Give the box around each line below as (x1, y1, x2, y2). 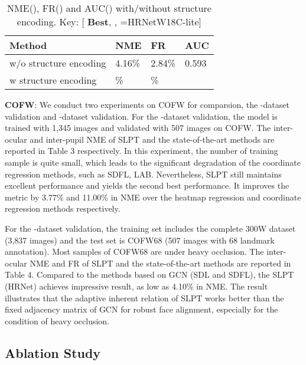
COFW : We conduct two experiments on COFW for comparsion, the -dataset (5, 98, 289, 110)
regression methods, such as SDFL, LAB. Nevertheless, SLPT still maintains (5, 167, 282, 180)
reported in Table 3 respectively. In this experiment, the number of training (5, 144, 278, 157)
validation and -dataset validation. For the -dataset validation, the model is (5, 110, 278, 122)
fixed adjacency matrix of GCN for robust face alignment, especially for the (5, 303, 278, 315)
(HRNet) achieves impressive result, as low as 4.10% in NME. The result (5, 279, 268, 292)
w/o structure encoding (9, 56, 106, 70)
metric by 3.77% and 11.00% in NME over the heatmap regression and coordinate (5, 190, 301, 203)
